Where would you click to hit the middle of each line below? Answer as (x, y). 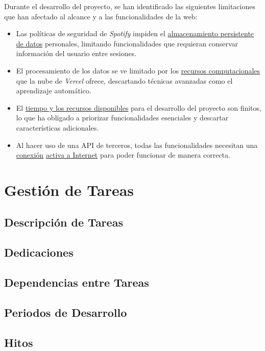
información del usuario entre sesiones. (76, 53)
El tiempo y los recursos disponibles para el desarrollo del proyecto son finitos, (139, 107)
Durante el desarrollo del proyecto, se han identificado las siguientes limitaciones (130, 6)
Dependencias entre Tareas (77, 282)
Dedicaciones (39, 252)
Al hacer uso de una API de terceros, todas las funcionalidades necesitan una (137, 145)
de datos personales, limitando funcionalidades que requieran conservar (127, 43)
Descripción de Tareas (64, 222)
